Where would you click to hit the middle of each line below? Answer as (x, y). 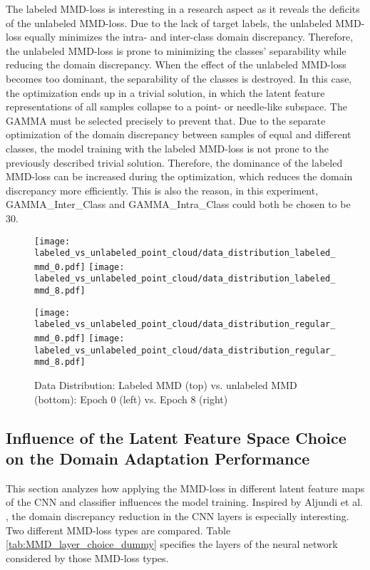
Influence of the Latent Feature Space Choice (176, 437)
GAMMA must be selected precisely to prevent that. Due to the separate (166, 120)
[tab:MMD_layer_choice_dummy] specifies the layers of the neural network (172, 544)
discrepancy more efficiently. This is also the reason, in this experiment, (162, 190)
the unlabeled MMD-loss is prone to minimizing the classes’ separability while (176, 50)
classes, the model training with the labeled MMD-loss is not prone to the (167, 148)
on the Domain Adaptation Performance (158, 458)
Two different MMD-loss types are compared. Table (118, 530)
